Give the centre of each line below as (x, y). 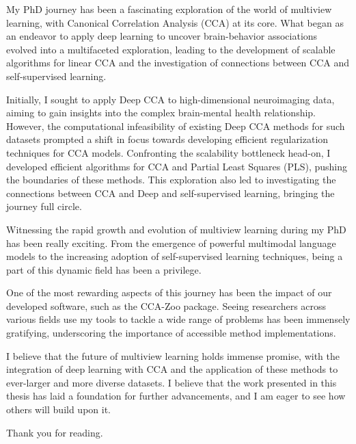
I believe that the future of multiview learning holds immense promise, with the (173, 355)
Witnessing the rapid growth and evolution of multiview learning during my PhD (176, 229)
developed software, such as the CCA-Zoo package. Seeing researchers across (166, 305)
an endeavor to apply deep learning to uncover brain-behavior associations (162, 36)
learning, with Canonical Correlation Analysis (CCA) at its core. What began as (175, 22)
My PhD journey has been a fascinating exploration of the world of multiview (169, 9)
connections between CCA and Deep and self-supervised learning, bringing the (170, 193)
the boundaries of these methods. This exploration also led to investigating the (171, 180)
